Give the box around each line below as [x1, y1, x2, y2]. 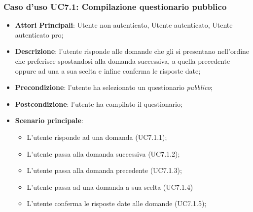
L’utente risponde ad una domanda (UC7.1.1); [27, 131, 167, 142]
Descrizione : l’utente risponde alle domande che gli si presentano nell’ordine [15, 46, 250, 56]
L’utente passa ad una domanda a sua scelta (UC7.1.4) [27, 181, 193, 192]
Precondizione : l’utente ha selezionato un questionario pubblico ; [15, 82, 213, 92]
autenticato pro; [15, 29, 64, 40]
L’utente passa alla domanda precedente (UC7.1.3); [27, 165, 182, 175]
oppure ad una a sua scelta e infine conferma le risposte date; [15, 65, 201, 76]
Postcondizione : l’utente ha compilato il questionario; [15, 98, 182, 109]
